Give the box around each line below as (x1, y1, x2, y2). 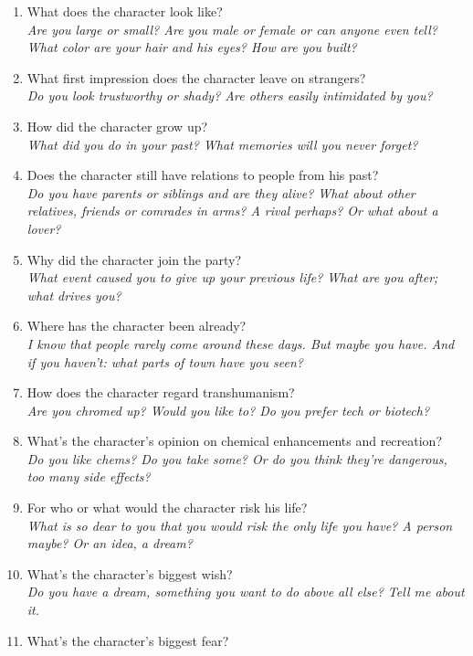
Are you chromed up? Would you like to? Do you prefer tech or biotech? (26, 400, 430, 419)
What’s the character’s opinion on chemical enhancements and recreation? (26, 431, 442, 450)
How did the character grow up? (26, 116, 208, 135)
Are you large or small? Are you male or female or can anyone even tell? (26, 19, 437, 38)
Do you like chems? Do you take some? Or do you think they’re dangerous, (26, 449, 447, 468)
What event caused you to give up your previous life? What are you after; (26, 268, 438, 287)
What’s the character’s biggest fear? (26, 630, 229, 650)
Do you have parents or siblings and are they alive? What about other (26, 183, 415, 202)
